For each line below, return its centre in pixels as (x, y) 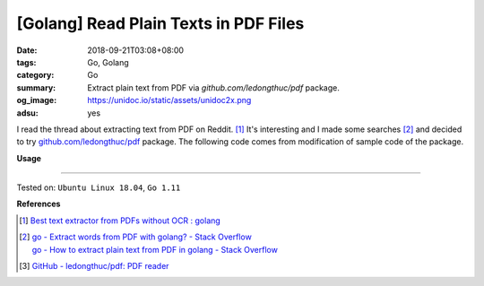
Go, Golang (108, 62)
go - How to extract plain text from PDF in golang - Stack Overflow (155, 249)
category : (35, 75)
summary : (36, 87)
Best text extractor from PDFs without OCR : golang (125, 221)
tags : (26, 62)
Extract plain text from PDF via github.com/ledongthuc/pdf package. (214, 87)
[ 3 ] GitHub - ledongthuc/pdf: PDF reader (94, 266)
